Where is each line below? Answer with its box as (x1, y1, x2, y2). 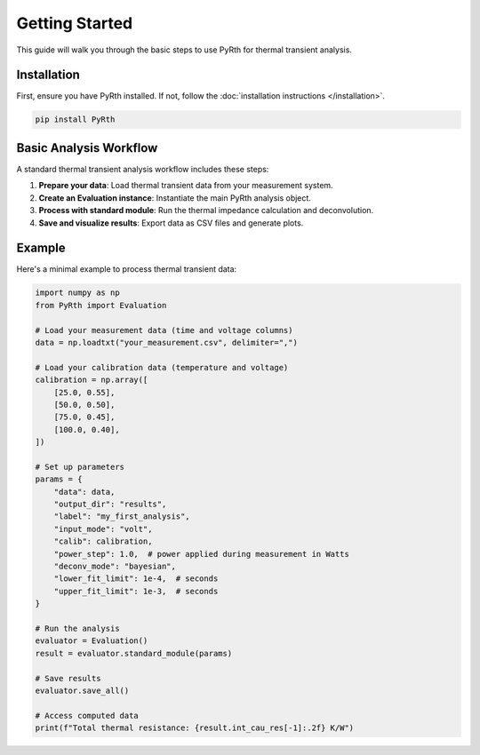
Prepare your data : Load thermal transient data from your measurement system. (38, 180, 333, 191)
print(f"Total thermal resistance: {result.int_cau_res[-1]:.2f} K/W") (35, 723, 355, 733)
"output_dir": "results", (53, 499, 167, 510)
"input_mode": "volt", (53, 524, 153, 534)
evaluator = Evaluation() (35, 636, 148, 646)
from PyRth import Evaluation (35, 300, 167, 310)
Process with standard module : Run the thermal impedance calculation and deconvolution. (38, 205, 374, 216)
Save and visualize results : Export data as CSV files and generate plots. (38, 218, 304, 228)
